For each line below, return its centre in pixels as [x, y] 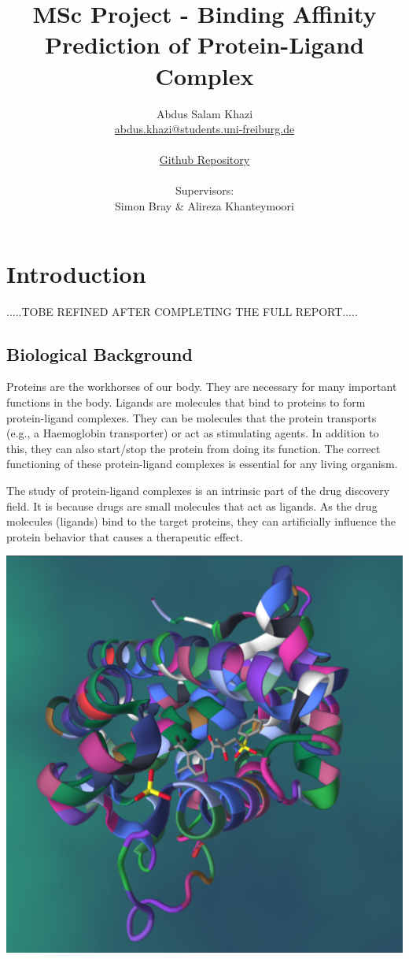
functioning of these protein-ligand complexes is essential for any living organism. [202, 464]
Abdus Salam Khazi [204, 113]
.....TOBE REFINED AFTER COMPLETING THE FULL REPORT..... [182, 311]
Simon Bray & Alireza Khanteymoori [204, 206]
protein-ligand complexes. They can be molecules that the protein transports [192, 417]
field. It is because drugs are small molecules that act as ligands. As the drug [192, 506]
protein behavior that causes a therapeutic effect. [125, 536]
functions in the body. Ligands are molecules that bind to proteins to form [186, 401]
